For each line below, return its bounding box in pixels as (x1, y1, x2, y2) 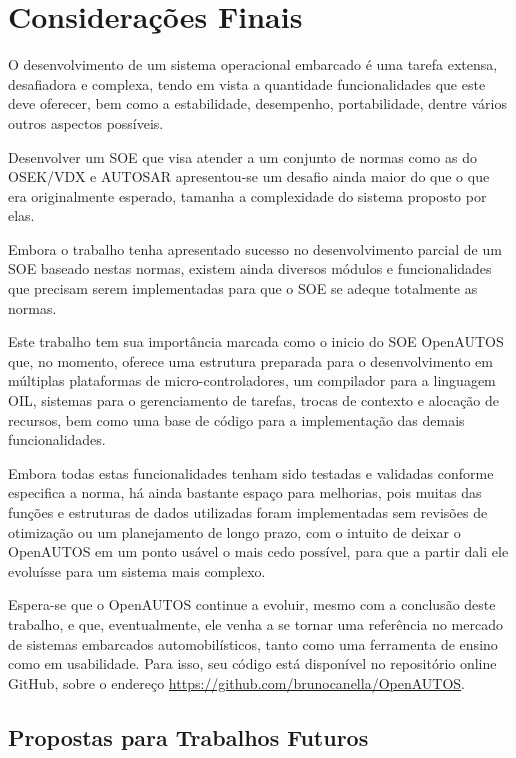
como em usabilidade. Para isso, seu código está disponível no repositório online (8, 653, 497, 674)
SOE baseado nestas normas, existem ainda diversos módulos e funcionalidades (8, 258, 492, 279)
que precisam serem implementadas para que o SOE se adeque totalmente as (8, 278, 478, 299)
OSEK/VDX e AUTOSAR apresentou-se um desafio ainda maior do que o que (8, 166, 490, 187)
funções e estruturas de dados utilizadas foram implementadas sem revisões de (8, 502, 488, 522)
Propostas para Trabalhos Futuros (8, 721, 369, 752)
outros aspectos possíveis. (8, 112, 164, 133)
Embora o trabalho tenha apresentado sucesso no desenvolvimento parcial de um (8, 238, 502, 259)
